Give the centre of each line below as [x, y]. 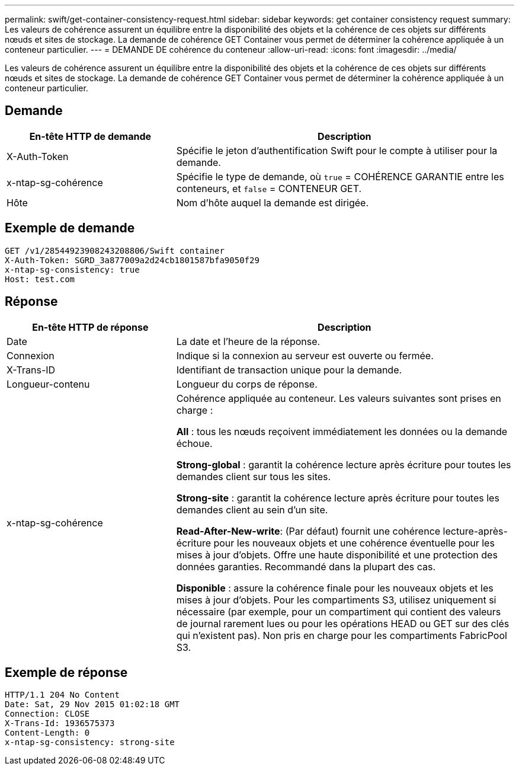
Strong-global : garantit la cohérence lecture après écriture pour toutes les [344, 464]
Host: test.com [40, 279]
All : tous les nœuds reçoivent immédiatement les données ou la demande [342, 431]
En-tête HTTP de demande [90, 136]
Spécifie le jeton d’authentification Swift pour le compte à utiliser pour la [337, 150]
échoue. [194, 443]
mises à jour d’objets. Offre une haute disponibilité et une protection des [337, 555]
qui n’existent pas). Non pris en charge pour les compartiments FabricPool [342, 635]
